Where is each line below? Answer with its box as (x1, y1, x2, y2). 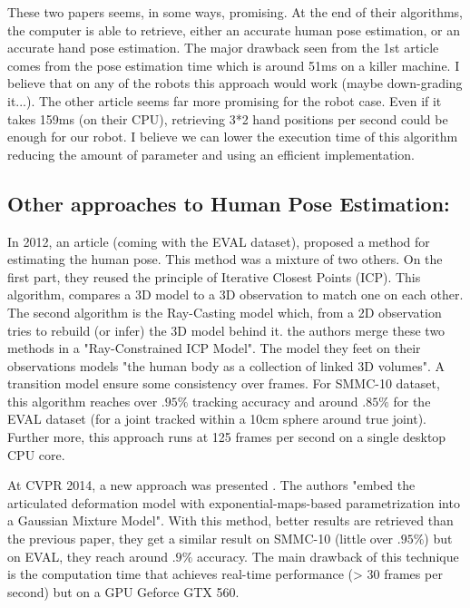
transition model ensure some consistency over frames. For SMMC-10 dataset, (7, 374, 440, 393)
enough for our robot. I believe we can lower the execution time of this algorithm (7, 127, 458, 146)
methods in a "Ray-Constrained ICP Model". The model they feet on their (7, 338, 421, 358)
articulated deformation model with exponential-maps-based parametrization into (7, 493, 460, 512)
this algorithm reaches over (7, 391, 158, 410)
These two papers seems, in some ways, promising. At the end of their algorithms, (7, 3, 463, 21)
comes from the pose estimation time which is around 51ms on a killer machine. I (7, 55, 460, 74)
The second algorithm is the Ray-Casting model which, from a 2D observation (7, 302, 442, 321)
